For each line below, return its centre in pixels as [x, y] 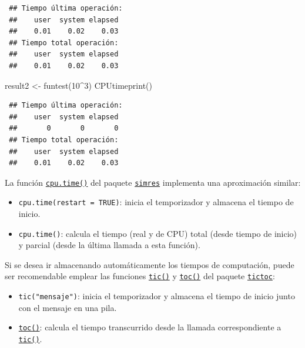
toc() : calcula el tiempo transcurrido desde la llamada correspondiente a [150, 327]
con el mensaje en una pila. [68, 307]
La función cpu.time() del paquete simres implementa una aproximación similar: [153, 182]
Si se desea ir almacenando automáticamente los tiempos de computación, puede [150, 264]
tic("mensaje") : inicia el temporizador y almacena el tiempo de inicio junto [157, 296]
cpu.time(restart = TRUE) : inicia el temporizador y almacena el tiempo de [156, 202]
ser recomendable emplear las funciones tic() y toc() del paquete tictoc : [140, 276]
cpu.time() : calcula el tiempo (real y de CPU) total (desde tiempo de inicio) [158, 233]
